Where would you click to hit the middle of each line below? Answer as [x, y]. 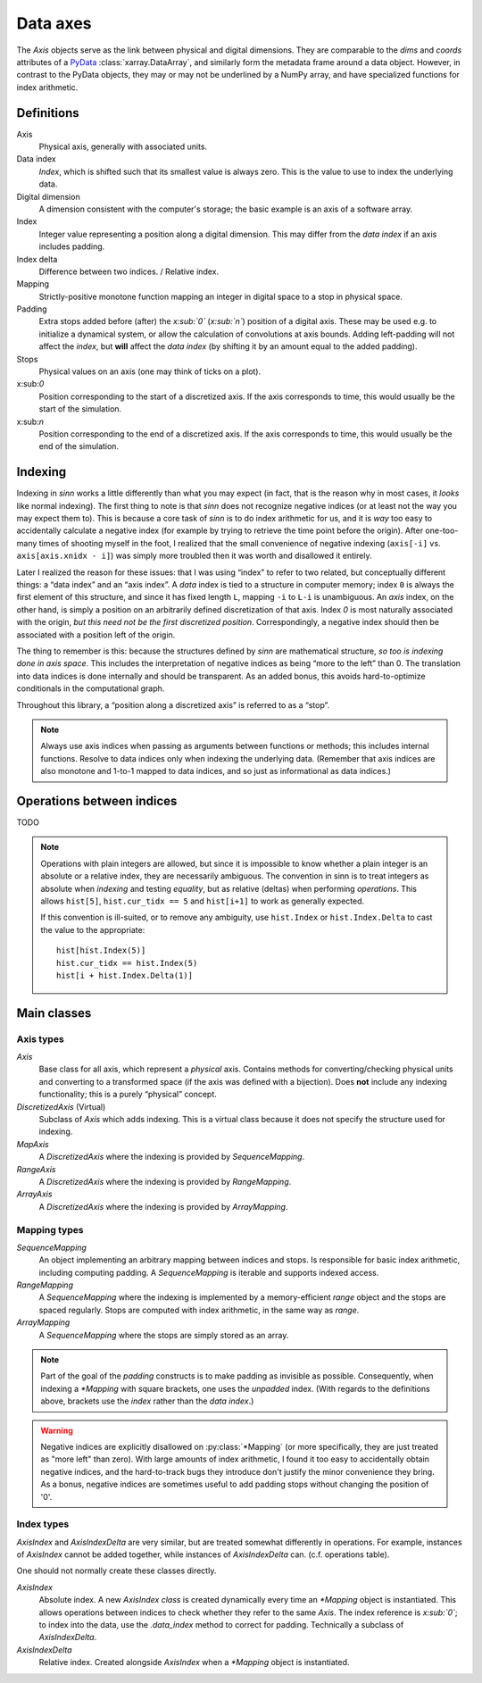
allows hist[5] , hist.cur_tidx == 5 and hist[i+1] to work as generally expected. [203, 901]
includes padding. [72, 246]
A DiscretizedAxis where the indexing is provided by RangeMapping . [165, 1181]
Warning [57, 1430]
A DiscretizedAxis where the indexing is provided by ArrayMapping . [163, 1206]
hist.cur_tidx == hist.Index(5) [127, 963]
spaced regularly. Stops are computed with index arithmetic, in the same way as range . [199, 1310]
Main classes [54, 1013]
